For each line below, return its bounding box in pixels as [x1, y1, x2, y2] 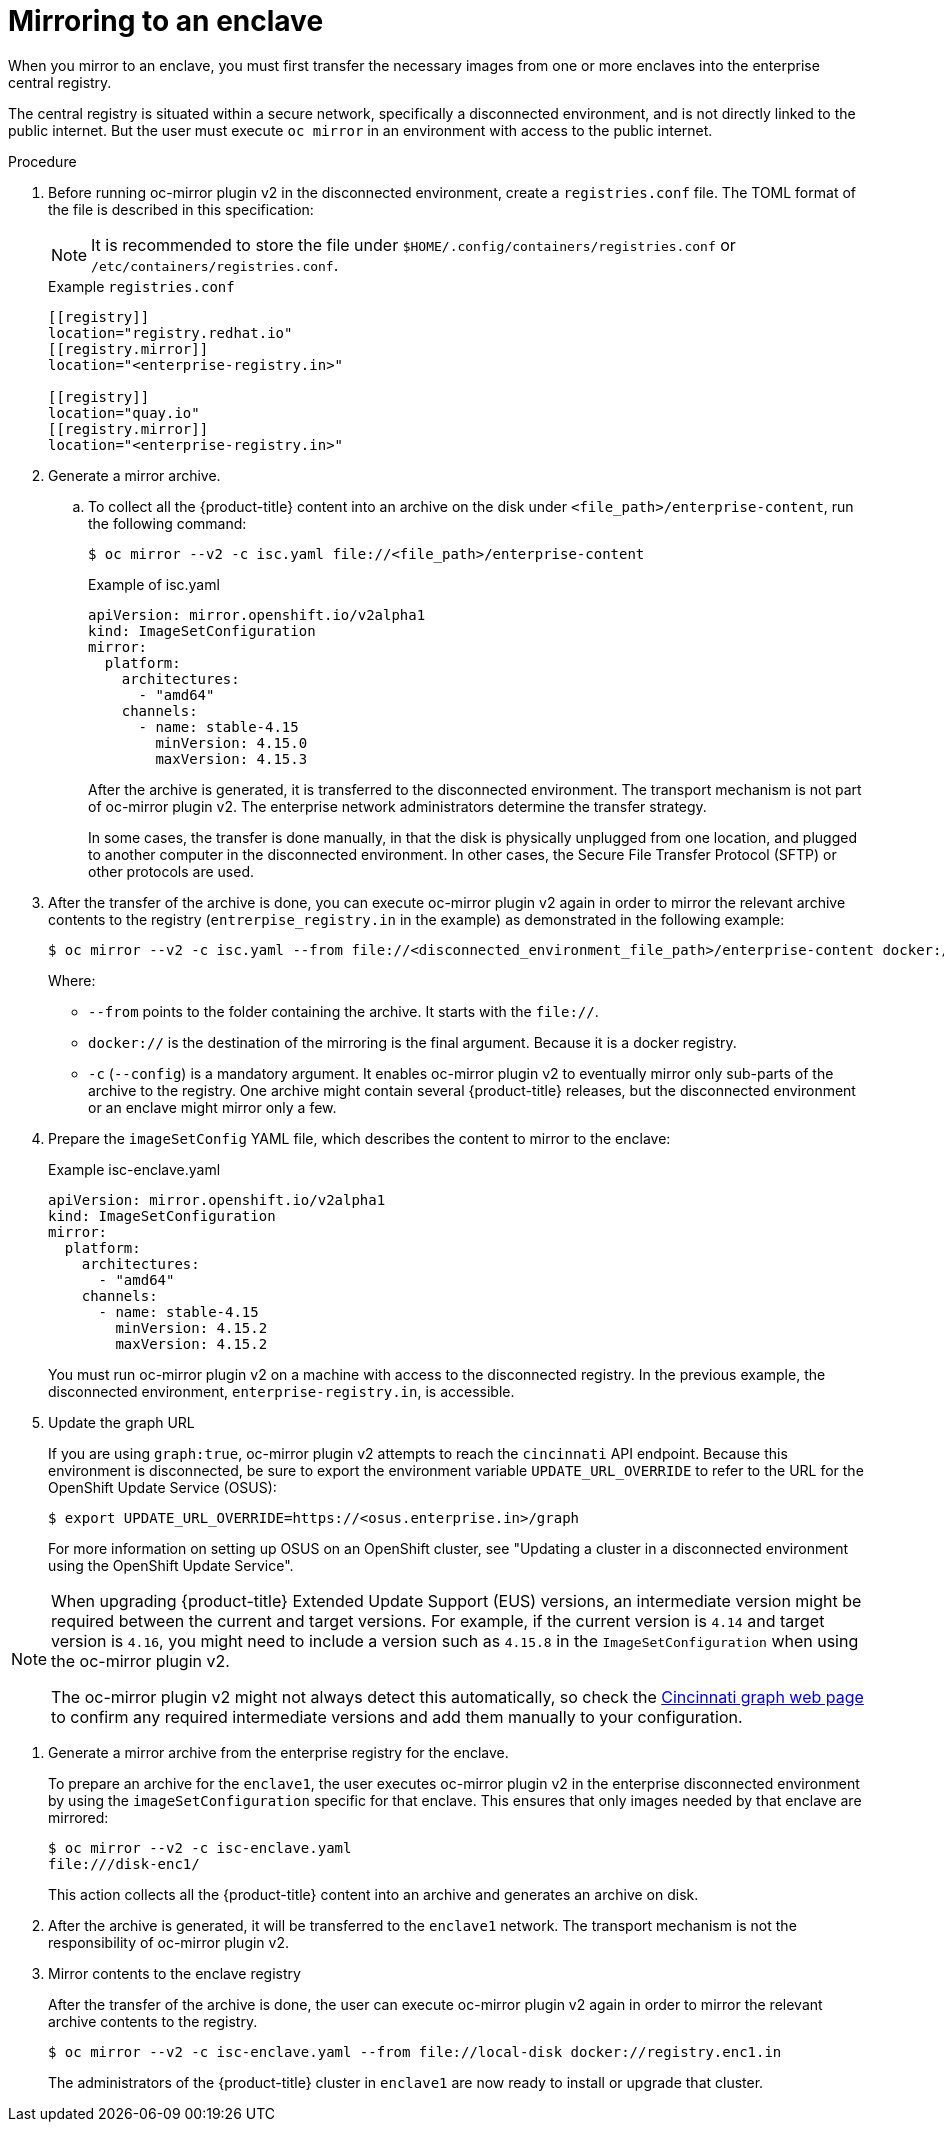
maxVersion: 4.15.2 [115, 1335, 268, 1352]
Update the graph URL [48, 1413, 195, 1431]
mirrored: [48, 1808, 109, 1826]
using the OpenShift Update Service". [48, 1556, 294, 1574]
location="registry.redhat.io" [48, 324, 293, 341]
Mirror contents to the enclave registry [48, 1964, 301, 1982]
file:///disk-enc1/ [48, 1855, 200, 1872]
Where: [48, 971, 96, 989]
